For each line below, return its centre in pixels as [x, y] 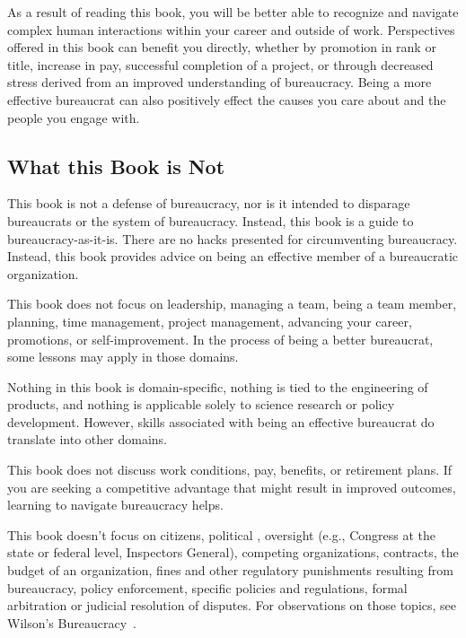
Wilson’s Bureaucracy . [72, 622]
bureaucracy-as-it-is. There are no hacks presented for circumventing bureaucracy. [233, 238]
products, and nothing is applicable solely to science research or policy [201, 404]
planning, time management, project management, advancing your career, [210, 321]
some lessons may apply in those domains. [123, 357]
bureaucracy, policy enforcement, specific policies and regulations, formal [207, 587]
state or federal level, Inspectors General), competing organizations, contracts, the [233, 552]
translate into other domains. [87, 439]
